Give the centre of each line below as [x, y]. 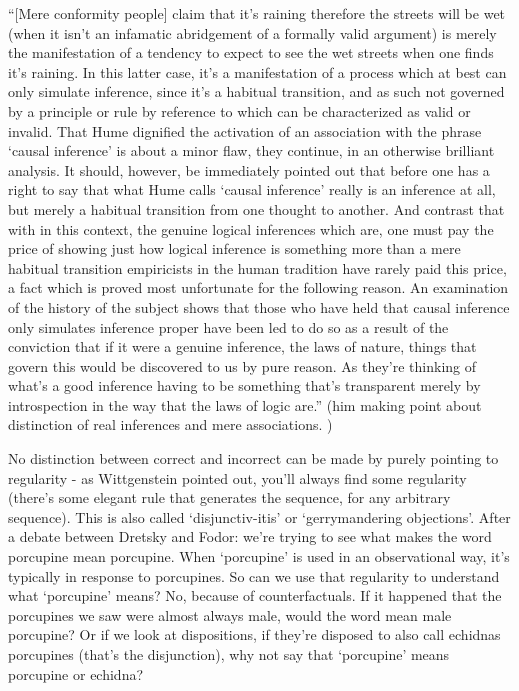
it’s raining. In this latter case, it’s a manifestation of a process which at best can [257, 71]
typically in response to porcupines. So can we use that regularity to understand [254, 575]
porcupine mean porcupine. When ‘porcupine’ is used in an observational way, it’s [259, 556]
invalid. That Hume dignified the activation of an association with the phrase [245, 130]
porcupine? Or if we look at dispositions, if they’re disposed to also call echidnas [254, 634]
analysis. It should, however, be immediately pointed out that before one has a [249, 169]
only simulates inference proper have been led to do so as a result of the [228, 326]
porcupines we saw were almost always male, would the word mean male [230, 614]
